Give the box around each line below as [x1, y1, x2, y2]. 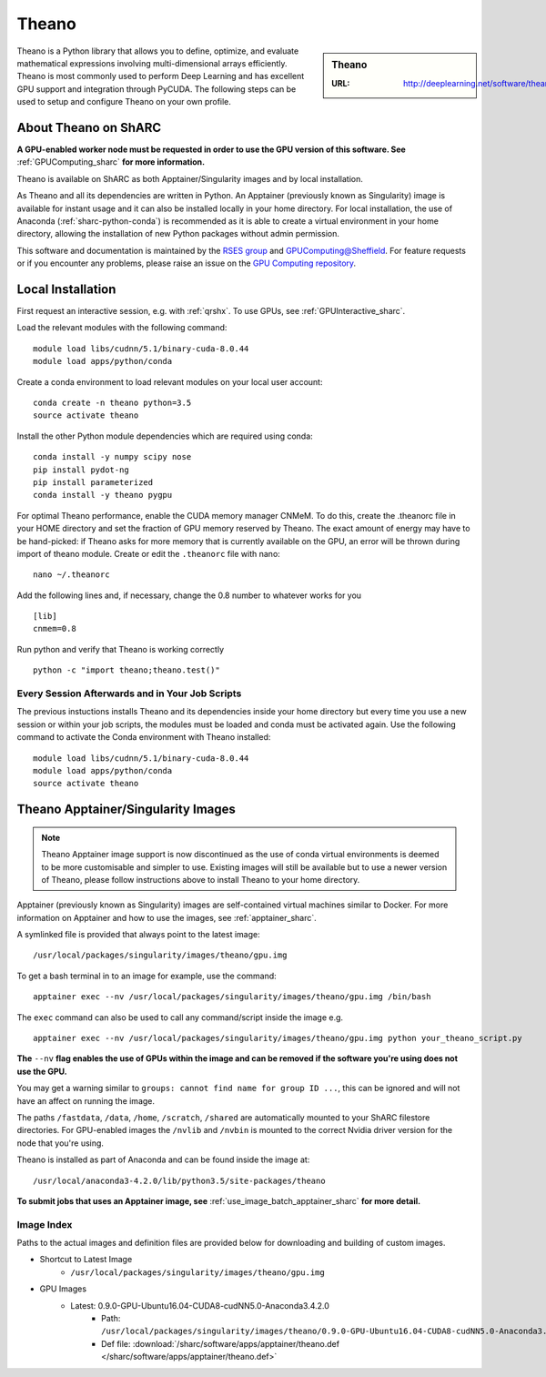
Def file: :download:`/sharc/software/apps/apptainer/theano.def [101, 1338, 340, 1349]
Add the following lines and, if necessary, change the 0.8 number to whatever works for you [16, 590, 362, 601]
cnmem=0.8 [33, 623, 76, 634]
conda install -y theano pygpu [33, 490, 173, 501]
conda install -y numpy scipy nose [33, 451, 192, 462]
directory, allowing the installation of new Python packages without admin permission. [16, 228, 340, 239]
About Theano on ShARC [16, 119, 162, 136]
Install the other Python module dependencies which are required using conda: [16, 430, 313, 441]
